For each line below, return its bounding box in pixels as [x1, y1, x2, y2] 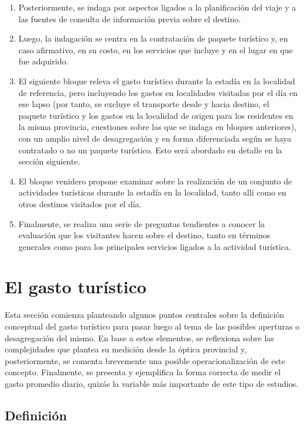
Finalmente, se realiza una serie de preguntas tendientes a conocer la [18, 217, 265, 229]
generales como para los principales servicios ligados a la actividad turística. [18, 240, 291, 252]
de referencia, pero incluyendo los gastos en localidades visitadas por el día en [18, 86, 298, 98]
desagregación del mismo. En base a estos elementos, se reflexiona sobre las [5, 331, 274, 344]
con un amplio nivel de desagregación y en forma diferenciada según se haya [18, 132, 292, 144]
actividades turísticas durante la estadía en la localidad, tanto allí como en [18, 186, 286, 198]
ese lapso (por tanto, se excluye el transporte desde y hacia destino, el [18, 98, 269, 110]
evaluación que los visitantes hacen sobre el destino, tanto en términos [18, 229, 271, 241]
